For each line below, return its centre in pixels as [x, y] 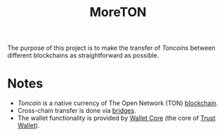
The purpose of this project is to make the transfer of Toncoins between [111, 48]
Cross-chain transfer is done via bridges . [77, 111]
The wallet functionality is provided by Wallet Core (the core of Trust [116, 118]
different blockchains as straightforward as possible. [83, 55]
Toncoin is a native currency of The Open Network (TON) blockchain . [118, 103]
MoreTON [118, 12]
